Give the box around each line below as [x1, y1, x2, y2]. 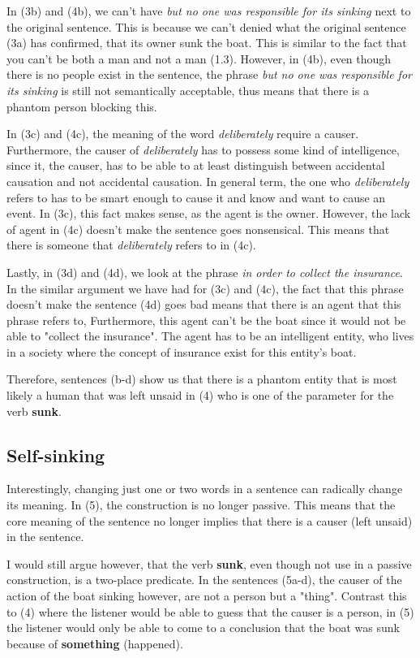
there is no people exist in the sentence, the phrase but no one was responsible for [6, 66, 412, 83]
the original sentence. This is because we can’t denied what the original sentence [6, 18, 406, 35]
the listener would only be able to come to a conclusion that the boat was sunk [6, 619, 400, 636]
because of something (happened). [6, 634, 183, 652]
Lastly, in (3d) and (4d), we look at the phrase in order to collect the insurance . [6, 263, 403, 280]
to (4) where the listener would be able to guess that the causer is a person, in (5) [6, 603, 414, 620]
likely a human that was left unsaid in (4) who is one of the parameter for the [6, 387, 394, 404]
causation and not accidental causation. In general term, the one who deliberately [6, 172, 409, 189]
